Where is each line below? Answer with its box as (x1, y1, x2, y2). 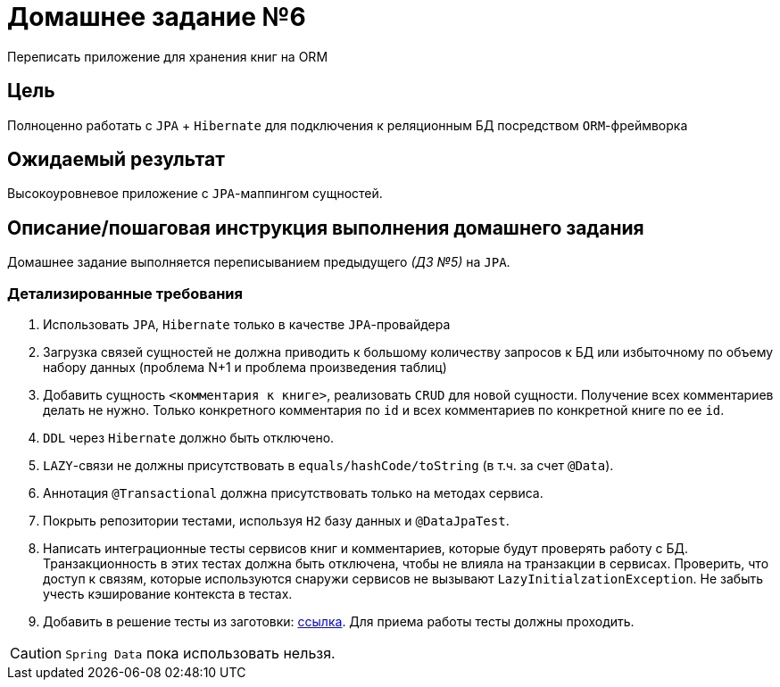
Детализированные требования (7, 284, 243, 302)
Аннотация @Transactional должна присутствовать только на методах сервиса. (43, 485, 544, 501)
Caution (10, 644, 62, 663)
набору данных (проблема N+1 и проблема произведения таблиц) (43, 360, 447, 376)
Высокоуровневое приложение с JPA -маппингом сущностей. (7, 186, 383, 202)
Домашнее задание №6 (7, 2, 306, 32)
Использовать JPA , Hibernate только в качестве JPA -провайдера (43, 317, 451, 333)
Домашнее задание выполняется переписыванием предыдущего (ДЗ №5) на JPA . (7, 254, 510, 270)
